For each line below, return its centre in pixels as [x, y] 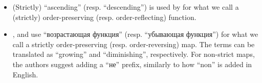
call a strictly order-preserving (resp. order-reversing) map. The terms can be [134, 44]
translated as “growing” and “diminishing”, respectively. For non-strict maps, [134, 54]
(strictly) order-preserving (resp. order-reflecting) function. [104, 17]
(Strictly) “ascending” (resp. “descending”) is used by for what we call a [126, 7]
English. [25, 74]
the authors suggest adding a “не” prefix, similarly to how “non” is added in [132, 64]
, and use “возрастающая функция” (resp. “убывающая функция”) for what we [135, 34]
